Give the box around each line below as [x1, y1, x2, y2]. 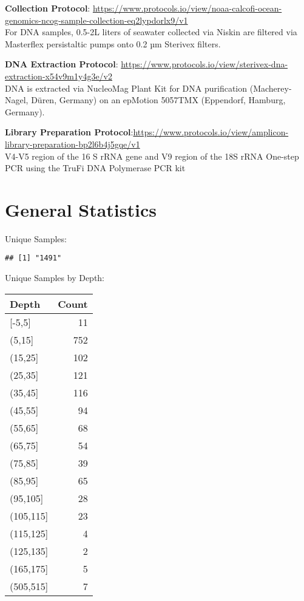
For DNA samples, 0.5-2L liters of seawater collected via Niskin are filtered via [5, 25, 297, 38]
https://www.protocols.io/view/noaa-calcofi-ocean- [92, 2, 282, 14]
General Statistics [5, 197, 157, 222]
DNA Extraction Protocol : [5, 58, 118, 70]
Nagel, [5, 93, 29, 106]
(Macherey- [249, 81, 292, 94]
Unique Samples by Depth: [5, 271, 105, 284]
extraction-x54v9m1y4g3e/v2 [5, 69, 112, 82]
